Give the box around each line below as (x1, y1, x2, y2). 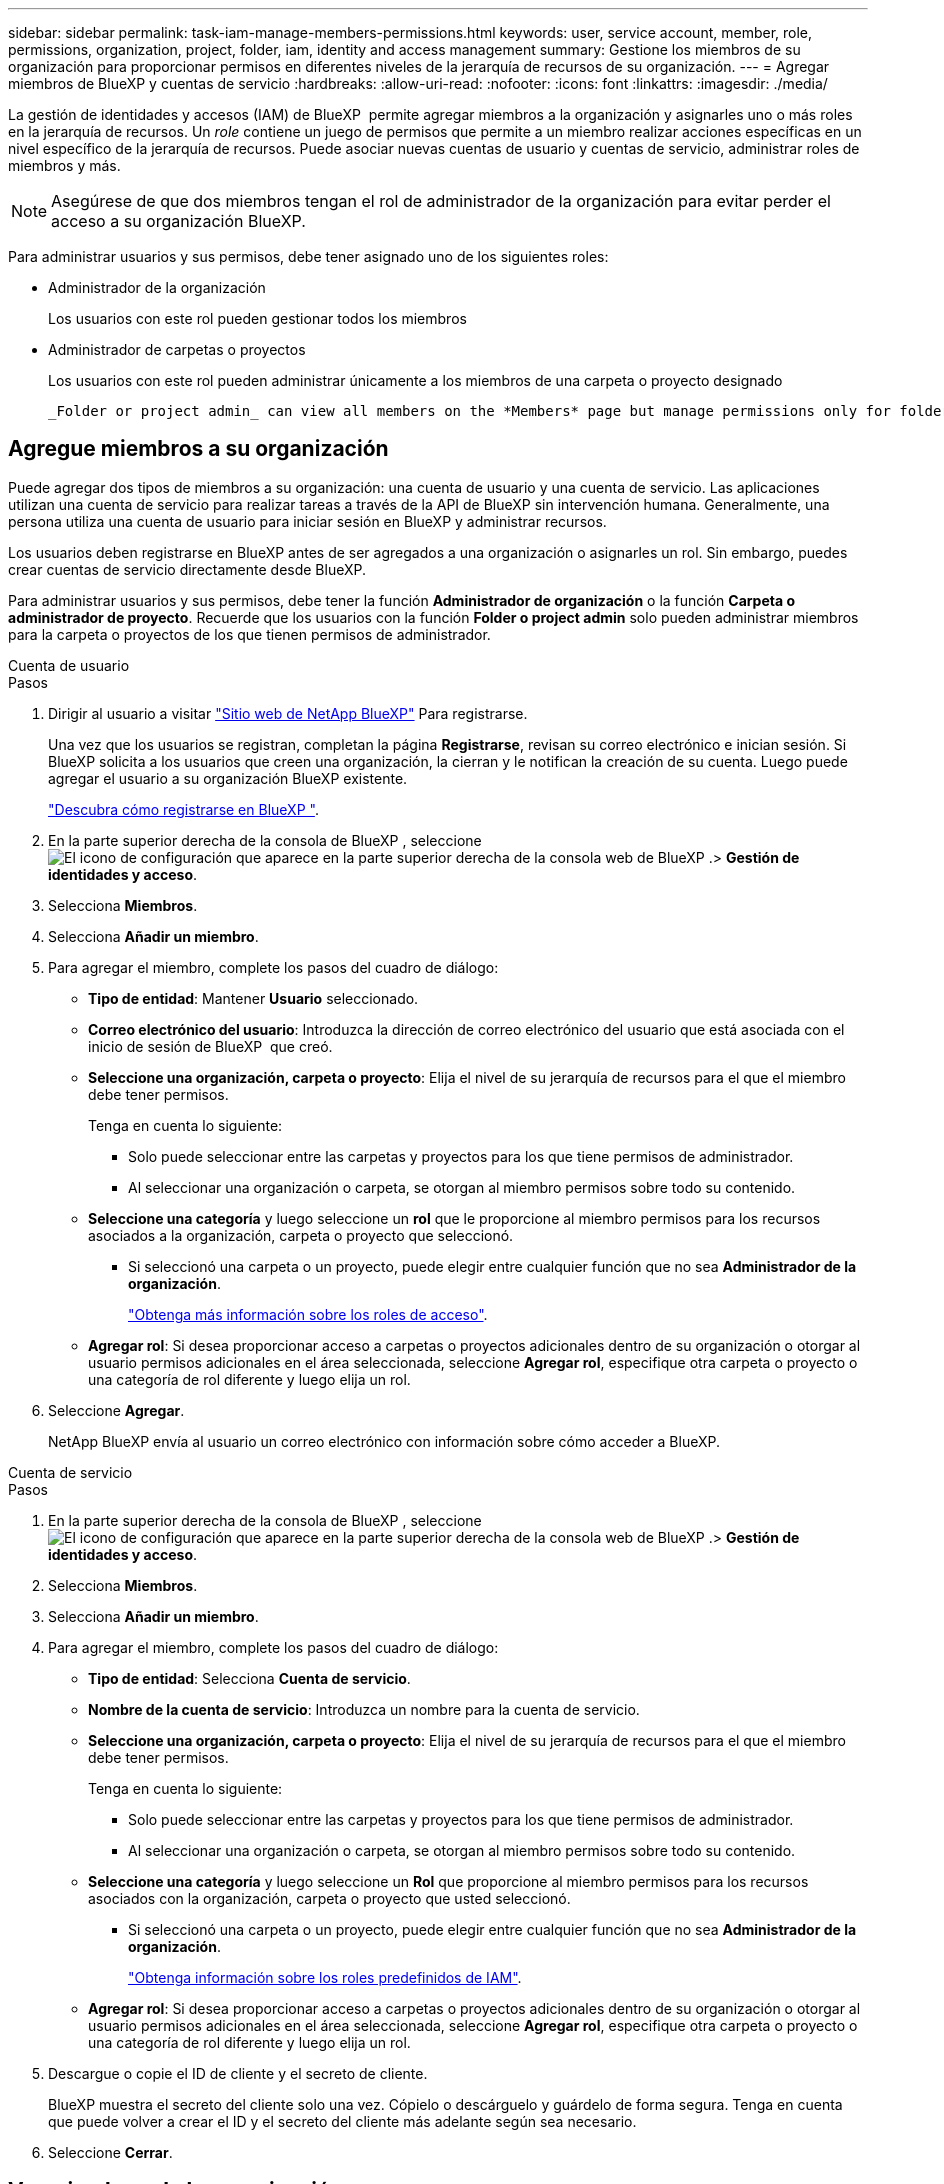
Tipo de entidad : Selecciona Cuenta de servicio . (88, 1669, 411, 1687)
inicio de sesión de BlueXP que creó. (88, 1037, 333, 1055)
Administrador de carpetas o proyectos (48, 341, 306, 358)
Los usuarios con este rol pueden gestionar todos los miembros (48, 310, 467, 327)
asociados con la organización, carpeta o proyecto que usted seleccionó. (88, 1889, 571, 1907)
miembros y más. (8, 157, 121, 174)
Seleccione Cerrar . (48, 2143, 173, 2161)
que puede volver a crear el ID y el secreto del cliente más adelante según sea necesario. (48, 2112, 637, 2130)
